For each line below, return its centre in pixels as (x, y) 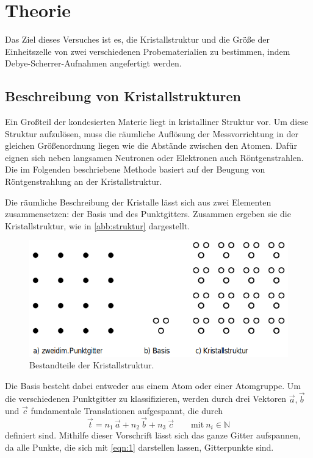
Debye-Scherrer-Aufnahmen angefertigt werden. (93, 63)
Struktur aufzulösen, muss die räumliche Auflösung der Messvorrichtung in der (152, 133)
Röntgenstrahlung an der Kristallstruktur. (84, 181)
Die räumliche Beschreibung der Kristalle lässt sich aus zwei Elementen (138, 202)
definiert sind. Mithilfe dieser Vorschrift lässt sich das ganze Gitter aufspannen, (153, 435)
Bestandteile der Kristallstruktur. (92, 365)
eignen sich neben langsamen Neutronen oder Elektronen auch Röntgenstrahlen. (154, 157)
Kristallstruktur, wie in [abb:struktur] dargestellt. (98, 225)
